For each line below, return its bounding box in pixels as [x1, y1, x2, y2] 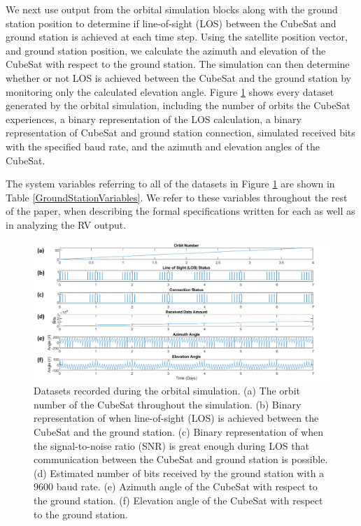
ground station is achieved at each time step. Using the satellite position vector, [6, 29, 348, 44]
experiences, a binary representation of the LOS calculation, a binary [6, 111, 302, 126]
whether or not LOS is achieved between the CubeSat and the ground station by [6, 70, 351, 85]
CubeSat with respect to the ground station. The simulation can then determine [6, 57, 350, 71]
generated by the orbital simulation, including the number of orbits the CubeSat [6, 98, 351, 113]
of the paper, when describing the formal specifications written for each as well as [6, 204, 355, 218]
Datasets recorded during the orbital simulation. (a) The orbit [34, 383, 300, 398]
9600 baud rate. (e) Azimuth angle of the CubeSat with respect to [34, 479, 318, 494]
